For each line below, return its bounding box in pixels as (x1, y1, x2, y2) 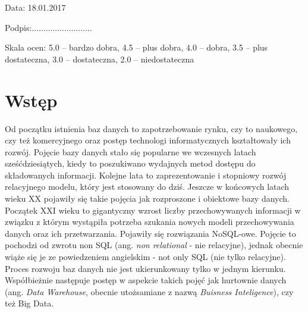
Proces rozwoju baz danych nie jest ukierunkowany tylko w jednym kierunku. (5, 262, 286, 274)
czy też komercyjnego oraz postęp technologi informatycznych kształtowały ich (5, 134, 291, 146)
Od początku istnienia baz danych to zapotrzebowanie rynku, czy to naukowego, (5, 122, 298, 134)
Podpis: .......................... (5, 21, 92, 33)
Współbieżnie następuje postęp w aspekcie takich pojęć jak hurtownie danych (5, 274, 287, 286)
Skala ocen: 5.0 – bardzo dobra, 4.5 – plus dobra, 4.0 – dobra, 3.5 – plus (5, 41, 268, 54)
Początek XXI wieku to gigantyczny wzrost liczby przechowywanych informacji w (5, 204, 301, 216)
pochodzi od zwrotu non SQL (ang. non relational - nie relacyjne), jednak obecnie (5, 239, 303, 251)
